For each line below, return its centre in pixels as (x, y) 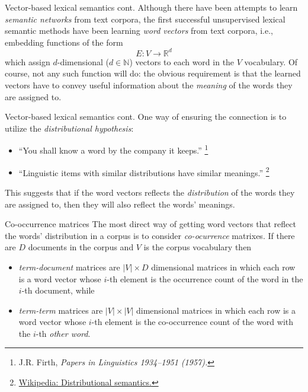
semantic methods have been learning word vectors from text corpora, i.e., (139, 31)
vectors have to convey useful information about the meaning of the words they (149, 85)
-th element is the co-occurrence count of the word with (192, 322)
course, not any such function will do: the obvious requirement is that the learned (153, 73)
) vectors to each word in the (182, 61)
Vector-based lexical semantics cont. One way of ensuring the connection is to (146, 117)
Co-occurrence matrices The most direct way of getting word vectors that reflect (150, 224)
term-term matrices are (61, 310)
